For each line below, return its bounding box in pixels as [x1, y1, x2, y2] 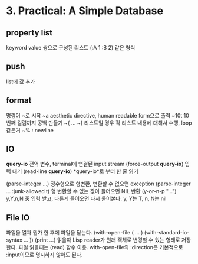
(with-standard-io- [144, 229, 190, 236]
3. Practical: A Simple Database [6, 4, 164, 18]
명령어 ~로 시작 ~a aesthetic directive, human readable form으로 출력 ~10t [6, 112, 183, 119]
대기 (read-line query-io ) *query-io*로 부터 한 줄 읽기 [12, 168, 138, 175]
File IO [6, 213, 30, 223]
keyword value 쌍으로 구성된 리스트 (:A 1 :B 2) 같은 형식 [6, 44, 136, 51]
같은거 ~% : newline [6, 126, 54, 133]
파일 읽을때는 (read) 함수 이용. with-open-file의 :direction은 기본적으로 [18, 244, 184, 251]
